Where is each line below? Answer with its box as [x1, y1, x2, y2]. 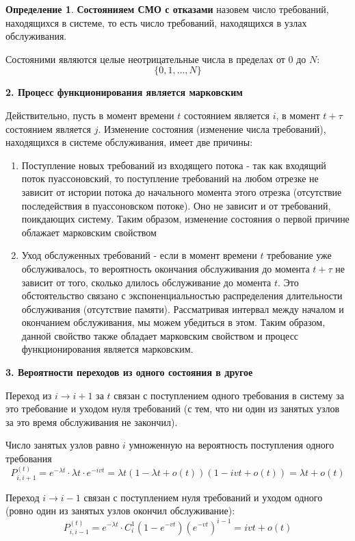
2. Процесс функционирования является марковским [5, 85, 243, 99]
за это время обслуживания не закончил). [5, 414, 178, 429]
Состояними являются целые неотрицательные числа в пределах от [5, 51, 285, 66]
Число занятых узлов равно [5, 438, 120, 452]
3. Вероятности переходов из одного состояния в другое [5, 365, 253, 379]
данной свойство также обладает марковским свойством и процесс [21, 328, 299, 342]
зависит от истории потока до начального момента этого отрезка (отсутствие [21, 184, 342, 199]
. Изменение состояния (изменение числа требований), [98, 121, 326, 136]
